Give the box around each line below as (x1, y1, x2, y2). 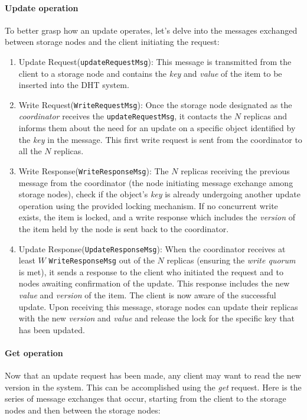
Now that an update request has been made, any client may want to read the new (5, 369, 301, 382)
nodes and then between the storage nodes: (5, 404, 161, 416)
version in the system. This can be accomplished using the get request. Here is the (5, 380, 302, 393)
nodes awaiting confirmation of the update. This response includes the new (18, 277, 290, 289)
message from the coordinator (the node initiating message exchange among (18, 176, 293, 188)
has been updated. (18, 323, 85, 336)
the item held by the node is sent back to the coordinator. (18, 222, 229, 235)
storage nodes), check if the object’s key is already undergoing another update (18, 188, 301, 200)
